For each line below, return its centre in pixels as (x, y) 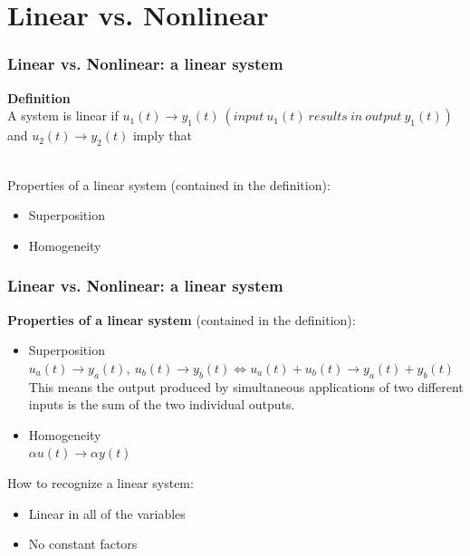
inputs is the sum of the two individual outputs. (162, 404)
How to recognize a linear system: (101, 482)
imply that (162, 135)
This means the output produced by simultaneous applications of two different (246, 386)
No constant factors (83, 544)
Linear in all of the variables (107, 513)
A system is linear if (63, 115)
